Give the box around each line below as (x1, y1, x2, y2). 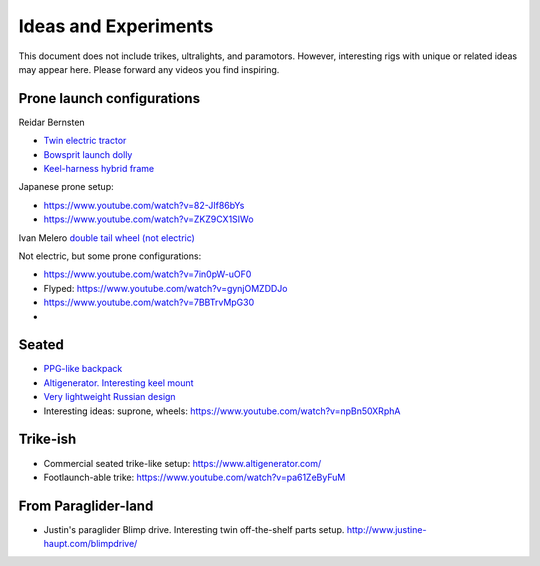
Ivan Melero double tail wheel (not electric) (18, 231, 195, 244)
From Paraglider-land (18, 497, 154, 514)
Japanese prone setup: (18, 181, 114, 193)
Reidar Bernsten (18, 116, 85, 128)
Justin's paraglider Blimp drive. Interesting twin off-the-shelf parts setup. (43, 523, 345, 535)
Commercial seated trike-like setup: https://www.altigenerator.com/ (43, 457, 322, 469)
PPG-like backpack (43, 363, 123, 375)
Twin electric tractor (43, 135, 127, 147)
